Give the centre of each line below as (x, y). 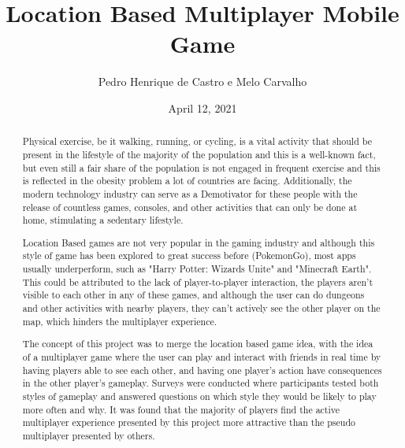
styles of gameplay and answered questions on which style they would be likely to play (199, 396)
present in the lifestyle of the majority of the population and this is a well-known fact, (199, 154)
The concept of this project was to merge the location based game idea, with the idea (198, 344)
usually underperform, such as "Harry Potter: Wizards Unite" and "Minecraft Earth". (197, 269)
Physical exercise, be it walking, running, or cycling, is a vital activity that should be (197, 141)
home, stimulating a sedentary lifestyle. (103, 220)
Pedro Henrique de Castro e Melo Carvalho (202, 81)
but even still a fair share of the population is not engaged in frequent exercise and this (201, 167)
